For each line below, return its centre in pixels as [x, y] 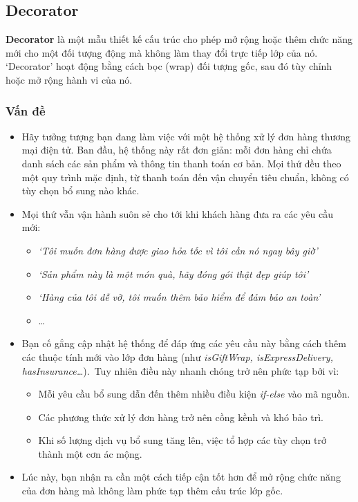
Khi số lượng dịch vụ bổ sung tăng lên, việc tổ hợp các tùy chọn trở [182, 440]
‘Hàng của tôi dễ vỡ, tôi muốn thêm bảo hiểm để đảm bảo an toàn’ [179, 297]
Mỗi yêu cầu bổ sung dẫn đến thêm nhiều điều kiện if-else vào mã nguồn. [194, 394]
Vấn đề [26, 110]
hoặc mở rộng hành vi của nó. [69, 79]
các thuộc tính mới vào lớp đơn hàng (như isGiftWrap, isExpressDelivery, [177, 356]
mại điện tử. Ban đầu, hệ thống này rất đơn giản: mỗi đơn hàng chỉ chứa [177, 150]
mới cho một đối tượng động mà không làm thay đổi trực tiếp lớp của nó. [162, 52]
